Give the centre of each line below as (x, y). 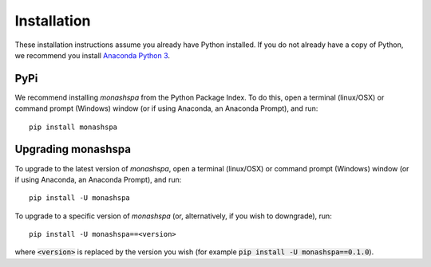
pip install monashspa (73, 127)
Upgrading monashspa (73, 149)
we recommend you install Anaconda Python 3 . (93, 55)
